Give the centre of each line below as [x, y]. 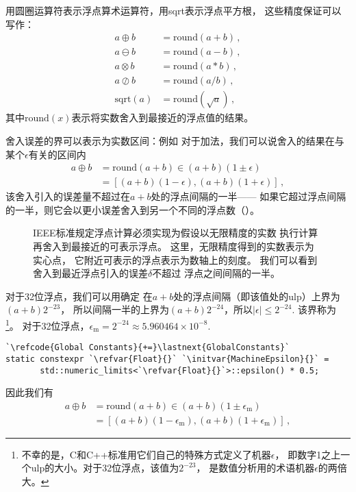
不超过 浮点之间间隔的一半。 [216, 273]
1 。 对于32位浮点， [48, 324]
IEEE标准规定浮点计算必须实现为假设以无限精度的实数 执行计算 [176, 233]
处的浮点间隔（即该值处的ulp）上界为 [257, 296]
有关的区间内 [57, 154]
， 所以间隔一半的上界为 [115, 309]
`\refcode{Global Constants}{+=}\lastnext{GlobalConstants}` [148, 348]
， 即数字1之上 [308, 454]
